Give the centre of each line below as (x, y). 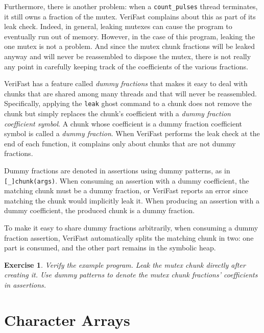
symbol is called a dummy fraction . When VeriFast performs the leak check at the (132, 133)
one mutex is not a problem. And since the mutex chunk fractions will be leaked (130, 46)
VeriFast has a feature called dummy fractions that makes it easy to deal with (126, 83)
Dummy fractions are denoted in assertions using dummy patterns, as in (117, 171)
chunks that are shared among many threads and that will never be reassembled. (130, 93)
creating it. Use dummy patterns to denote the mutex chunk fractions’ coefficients (131, 275)
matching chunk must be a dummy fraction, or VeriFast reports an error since (126, 190)
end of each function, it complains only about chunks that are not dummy (120, 143)
